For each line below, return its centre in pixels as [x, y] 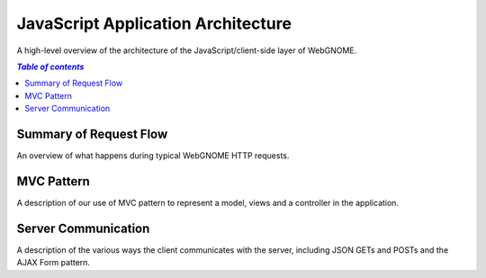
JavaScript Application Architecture [154, 23]
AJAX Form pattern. [53, 263]
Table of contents [50, 67]
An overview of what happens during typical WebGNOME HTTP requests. [153, 156]
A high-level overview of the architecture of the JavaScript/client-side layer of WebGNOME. [187, 50]
